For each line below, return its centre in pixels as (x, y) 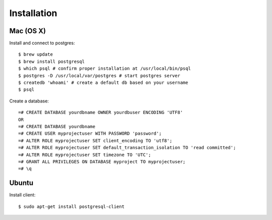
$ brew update (36, 54)
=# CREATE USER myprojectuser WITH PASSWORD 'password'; (90, 134)
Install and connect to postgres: (42, 43)
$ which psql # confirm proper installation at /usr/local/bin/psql (105, 69)
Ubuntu (21, 183)
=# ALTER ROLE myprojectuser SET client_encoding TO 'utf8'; (95, 140)
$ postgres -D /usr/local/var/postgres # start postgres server (99, 76)
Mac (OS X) (28, 31)
